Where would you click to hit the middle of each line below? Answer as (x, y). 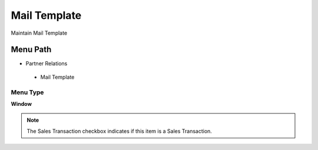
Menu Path (31, 50)
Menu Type (27, 92)
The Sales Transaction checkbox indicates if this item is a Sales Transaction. (119, 131)
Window (21, 104)
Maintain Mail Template (39, 33)
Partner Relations (47, 64)
